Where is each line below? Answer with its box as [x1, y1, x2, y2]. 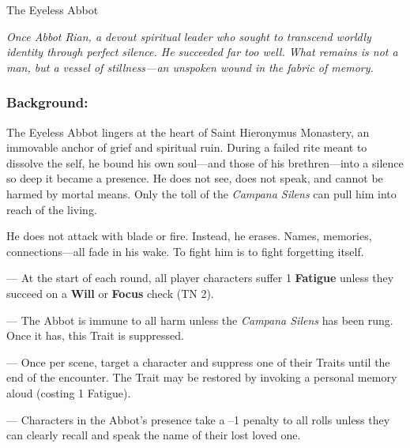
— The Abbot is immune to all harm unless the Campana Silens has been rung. [6, 311, 393, 328]
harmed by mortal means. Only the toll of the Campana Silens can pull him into [6, 185, 397, 201]
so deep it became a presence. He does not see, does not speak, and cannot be [6, 170, 383, 186]
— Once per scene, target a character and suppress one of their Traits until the [6, 353, 390, 370]
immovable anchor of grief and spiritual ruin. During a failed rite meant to [6, 139, 367, 156]
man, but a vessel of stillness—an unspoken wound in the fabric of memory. [6, 58, 374, 75]
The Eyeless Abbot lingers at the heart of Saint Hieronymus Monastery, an [6, 123, 370, 140]
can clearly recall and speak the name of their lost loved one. [6, 427, 301, 443]
